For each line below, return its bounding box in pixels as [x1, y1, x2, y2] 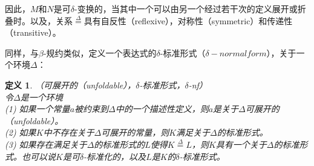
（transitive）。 [5, 26, 61, 39]
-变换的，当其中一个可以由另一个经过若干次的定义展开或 [74, 2, 298, 15]
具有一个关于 [215, 138, 267, 150]
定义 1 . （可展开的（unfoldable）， [5, 78, 136, 91]
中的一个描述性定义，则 [115, 102, 209, 115]
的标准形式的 [94, 138, 145, 150]
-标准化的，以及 [83, 150, 146, 162]
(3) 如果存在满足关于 [5, 138, 87, 150]
